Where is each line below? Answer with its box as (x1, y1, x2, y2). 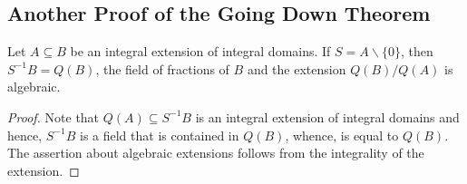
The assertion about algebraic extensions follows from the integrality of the (7, 143, 424, 162)
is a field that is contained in (79, 125, 239, 144)
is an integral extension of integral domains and (195, 107, 460, 126)
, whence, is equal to (285, 125, 399, 144)
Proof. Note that (7, 107, 100, 126)
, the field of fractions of (95, 59, 229, 78)
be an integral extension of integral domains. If (70, 42, 331, 61)
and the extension (247, 59, 346, 78)
